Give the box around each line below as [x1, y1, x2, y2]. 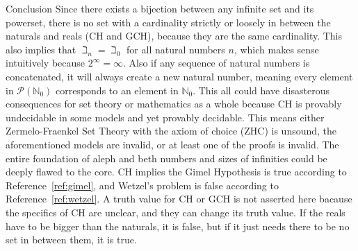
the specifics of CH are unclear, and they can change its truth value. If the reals [6, 205, 345, 219]
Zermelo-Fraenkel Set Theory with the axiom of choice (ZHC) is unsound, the [6, 123, 337, 138]
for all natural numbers [127, 42, 225, 56]
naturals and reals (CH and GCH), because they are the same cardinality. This [6, 28, 343, 43]
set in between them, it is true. [6, 232, 137, 247]
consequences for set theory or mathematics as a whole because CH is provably [6, 96, 342, 111]
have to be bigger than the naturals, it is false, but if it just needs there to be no [6, 218, 350, 233]
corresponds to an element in [55, 83, 179, 97]
